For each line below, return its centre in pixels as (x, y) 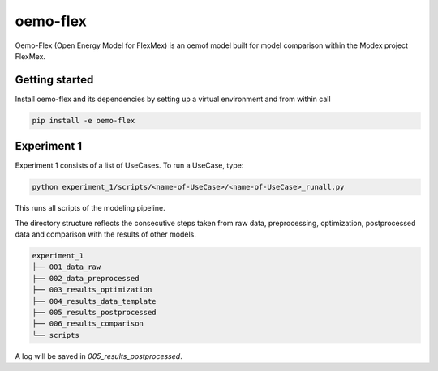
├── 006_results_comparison (88, 324)
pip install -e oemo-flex (84, 120)
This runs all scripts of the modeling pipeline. (90, 208)
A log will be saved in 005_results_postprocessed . (99, 356)
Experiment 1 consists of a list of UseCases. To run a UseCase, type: (129, 165)
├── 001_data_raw (67, 267)
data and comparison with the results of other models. (105, 234)
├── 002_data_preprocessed (86, 278)
